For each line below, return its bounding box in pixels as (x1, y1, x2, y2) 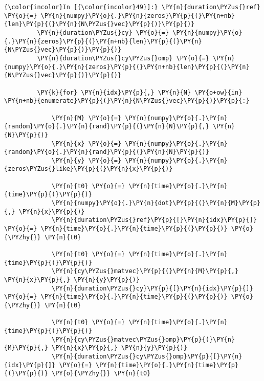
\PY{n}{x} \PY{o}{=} (52, 140, 122, 147)
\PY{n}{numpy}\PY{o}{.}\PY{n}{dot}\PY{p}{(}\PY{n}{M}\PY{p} (52, 199, 261, 207)
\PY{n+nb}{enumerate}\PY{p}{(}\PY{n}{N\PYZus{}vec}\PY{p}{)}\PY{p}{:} (4, 97, 250, 105)
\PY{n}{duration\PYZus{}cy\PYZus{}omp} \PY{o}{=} (37, 54, 209, 62)
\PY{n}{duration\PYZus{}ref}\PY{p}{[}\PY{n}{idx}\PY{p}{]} (52, 216, 257, 224)
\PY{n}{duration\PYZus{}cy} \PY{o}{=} (37, 29, 169, 36)
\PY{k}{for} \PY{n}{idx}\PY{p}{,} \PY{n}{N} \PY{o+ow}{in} (37, 88, 243, 96)
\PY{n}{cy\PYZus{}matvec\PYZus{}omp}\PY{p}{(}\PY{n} (52, 335, 235, 343)
